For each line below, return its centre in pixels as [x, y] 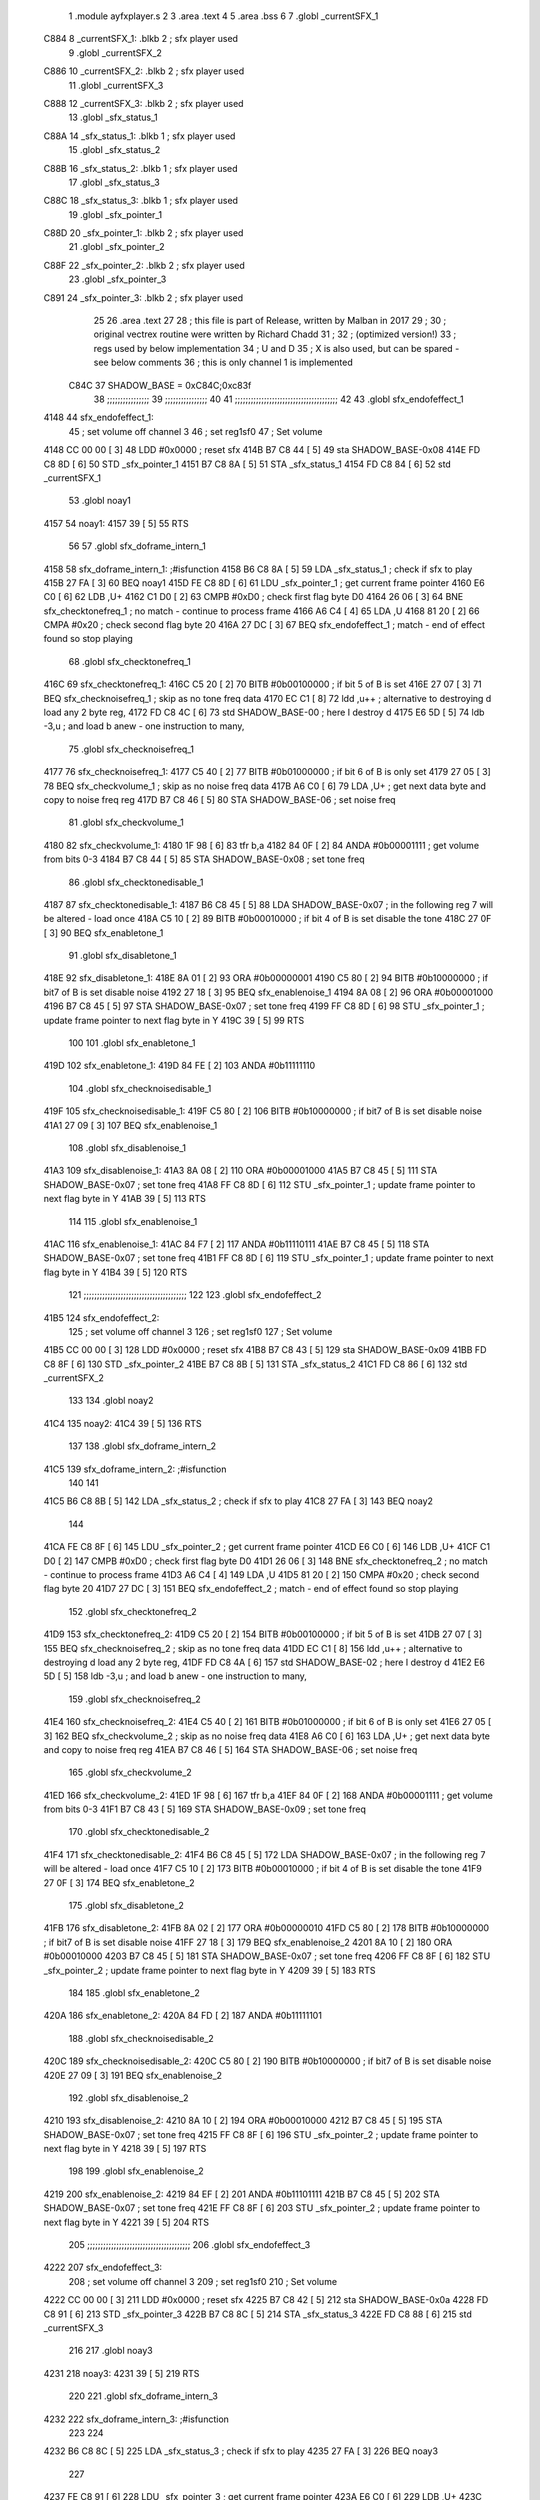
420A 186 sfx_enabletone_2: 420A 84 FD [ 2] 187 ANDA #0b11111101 [182, 2016]
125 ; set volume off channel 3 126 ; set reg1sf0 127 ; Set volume [200, 1331]
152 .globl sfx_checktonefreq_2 [132, 1611]
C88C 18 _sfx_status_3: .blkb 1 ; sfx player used [141, 201]
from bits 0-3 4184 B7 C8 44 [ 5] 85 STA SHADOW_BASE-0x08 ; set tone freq [204, 859]
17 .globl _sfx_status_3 [114, 182]
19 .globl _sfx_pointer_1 [115, 214]
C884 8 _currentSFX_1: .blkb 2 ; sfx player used [141, 39]
